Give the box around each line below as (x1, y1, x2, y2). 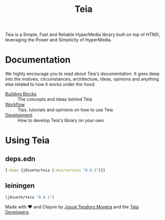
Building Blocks (5, 91, 37, 97)
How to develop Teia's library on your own (17, 117, 104, 123)
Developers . (5, 209, 30, 215)
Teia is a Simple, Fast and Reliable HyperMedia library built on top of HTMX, (5, 31, 161, 38)
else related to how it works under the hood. (5, 81, 96, 88)
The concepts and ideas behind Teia (17, 96, 92, 103)
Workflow (5, 102, 25, 108)
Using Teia (5, 135, 50, 146)
